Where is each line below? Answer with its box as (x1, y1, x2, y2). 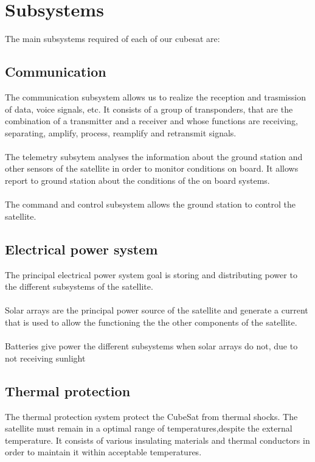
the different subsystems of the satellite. (5, 280, 153, 293)
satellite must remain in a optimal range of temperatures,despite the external (5, 422, 292, 435)
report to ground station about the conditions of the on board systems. (5, 174, 270, 187)
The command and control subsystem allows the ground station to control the (5, 198, 296, 211)
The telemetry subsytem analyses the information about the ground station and (5, 150, 303, 163)
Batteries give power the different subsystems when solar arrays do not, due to (5, 340, 298, 352)
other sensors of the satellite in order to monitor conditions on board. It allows (5, 162, 299, 175)
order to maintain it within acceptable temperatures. (5, 446, 202, 458)
